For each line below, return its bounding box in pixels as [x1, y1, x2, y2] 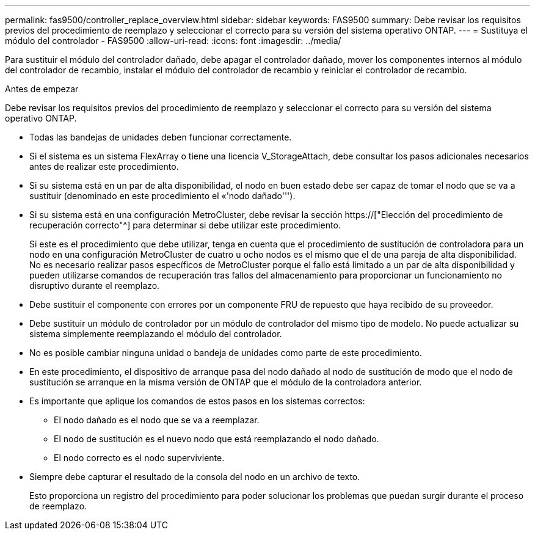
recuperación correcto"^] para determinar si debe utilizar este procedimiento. [29, 220, 341, 230]
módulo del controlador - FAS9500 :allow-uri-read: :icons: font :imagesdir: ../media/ [5, 35, 341, 46]
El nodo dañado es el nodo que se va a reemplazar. [54, 415, 260, 425]
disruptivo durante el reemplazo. [29, 280, 160, 291]
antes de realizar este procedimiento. [29, 161, 179, 172]
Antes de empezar [5, 84, 79, 94]
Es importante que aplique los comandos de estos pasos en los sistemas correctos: [29, 396, 365, 406]
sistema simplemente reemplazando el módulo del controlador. [29, 329, 282, 339]
